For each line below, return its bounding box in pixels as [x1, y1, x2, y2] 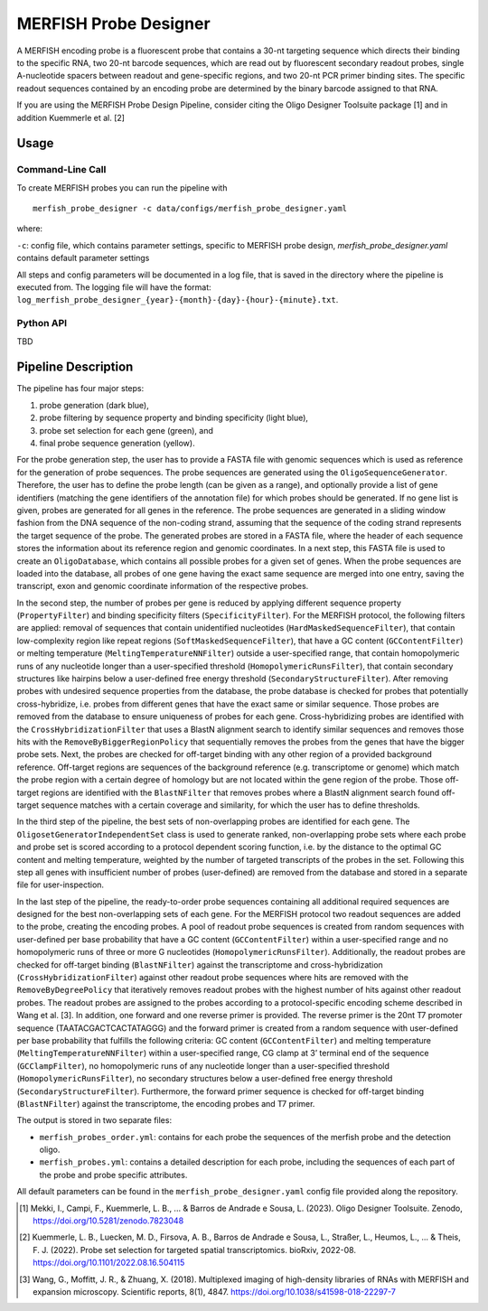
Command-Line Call [16, 164, 107, 176]
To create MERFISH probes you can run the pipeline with [16, 182, 228, 193]
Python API [16, 317, 68, 330]
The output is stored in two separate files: [16, 1115, 172, 1126]
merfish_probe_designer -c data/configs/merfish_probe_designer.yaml [33, 203, 348, 214]
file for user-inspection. [16, 879, 104, 890]
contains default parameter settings [16, 253, 150, 264]
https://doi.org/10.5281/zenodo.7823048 [33, 1215, 184, 1226]
